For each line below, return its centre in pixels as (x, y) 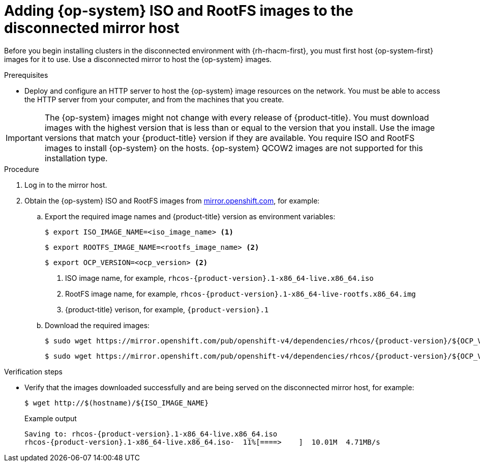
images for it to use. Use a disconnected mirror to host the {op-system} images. (138, 59)
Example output (51, 418)
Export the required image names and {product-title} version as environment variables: (190, 216)
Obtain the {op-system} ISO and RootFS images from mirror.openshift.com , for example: (172, 200)
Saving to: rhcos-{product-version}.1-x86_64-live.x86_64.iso (151, 434)
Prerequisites (26, 75)
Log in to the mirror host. (66, 185)
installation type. (76, 158)
